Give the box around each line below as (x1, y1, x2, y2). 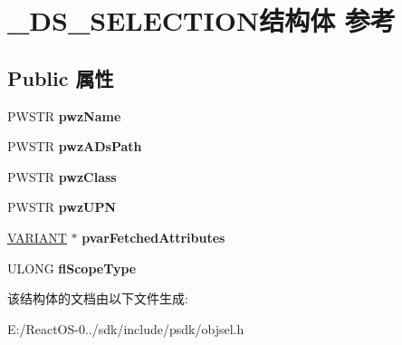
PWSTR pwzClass (7, 167, 117, 186)
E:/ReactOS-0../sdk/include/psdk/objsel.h (7, 319, 244, 338)
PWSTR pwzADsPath (7, 137, 142, 156)
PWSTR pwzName (7, 106, 121, 125)
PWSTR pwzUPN (7, 197, 117, 216)
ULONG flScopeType (7, 258, 137, 277)
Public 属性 (7, 63, 114, 91)
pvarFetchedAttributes (81, 227, 225, 246)
